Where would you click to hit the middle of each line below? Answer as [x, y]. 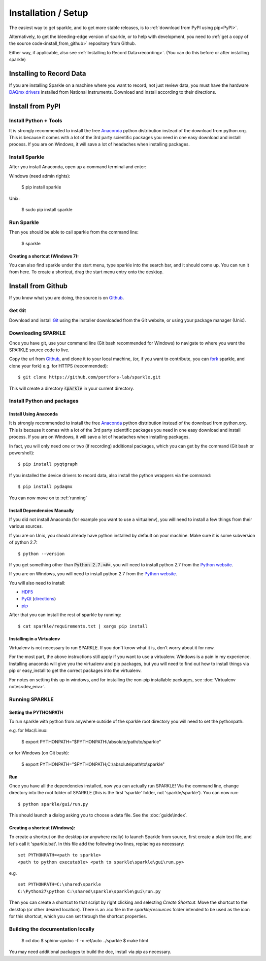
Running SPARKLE [31, 699]
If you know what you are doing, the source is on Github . [66, 298]
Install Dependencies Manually [41, 510]
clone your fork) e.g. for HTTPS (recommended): [59, 366]
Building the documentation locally [52, 929]
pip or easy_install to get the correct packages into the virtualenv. [76, 670]
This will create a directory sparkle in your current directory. [71, 388]
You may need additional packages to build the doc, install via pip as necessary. [90, 952]
